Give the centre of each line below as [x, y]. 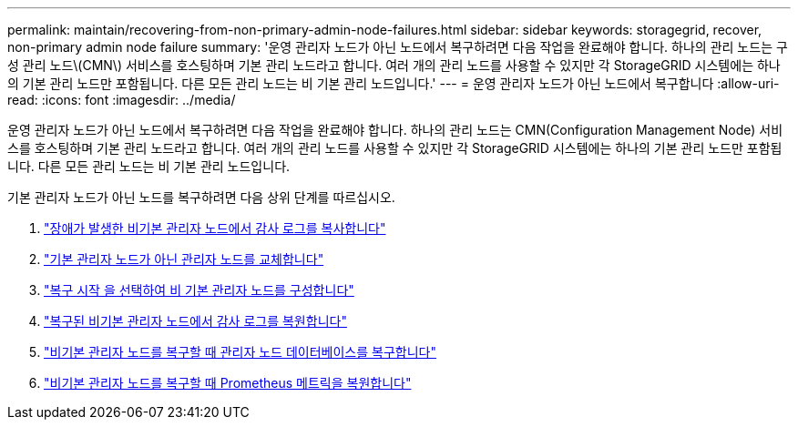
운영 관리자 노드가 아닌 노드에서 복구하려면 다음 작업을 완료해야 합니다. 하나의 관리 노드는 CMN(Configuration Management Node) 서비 [395, 130]
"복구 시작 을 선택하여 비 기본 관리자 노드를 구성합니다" [199, 290]
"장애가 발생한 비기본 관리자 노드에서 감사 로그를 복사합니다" [215, 228]
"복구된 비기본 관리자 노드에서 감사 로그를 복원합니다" [195, 321]
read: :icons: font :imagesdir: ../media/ [122, 100]
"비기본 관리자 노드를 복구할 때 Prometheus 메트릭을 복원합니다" [228, 383]
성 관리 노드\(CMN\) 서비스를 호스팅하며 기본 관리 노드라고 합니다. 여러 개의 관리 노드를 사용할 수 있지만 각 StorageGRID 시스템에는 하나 [394, 65]
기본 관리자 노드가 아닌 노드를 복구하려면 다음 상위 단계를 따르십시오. [201, 197]
